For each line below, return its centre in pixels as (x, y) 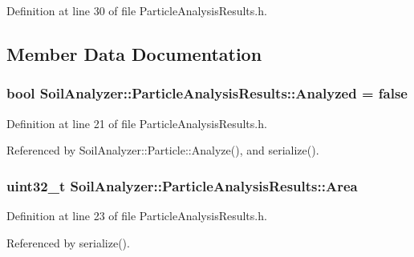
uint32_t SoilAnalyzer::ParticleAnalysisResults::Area (182, 185)
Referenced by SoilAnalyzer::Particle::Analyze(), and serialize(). (163, 150)
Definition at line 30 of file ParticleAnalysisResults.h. (137, 10)
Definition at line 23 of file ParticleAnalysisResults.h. (137, 215)
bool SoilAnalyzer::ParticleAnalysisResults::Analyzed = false (207, 93)
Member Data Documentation (134, 53)
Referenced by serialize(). (68, 242)
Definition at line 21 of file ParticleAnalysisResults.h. (137, 123)
